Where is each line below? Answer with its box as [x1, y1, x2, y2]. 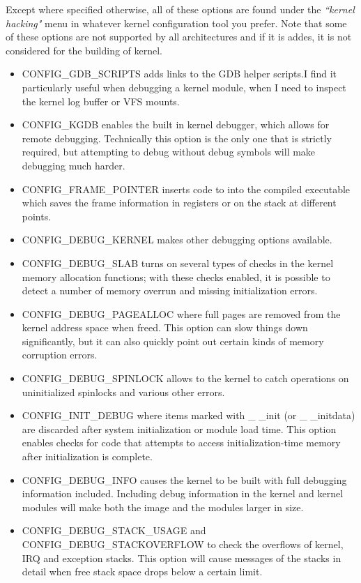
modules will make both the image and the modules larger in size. [22, 499, 304, 514]
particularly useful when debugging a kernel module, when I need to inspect [22, 79, 346, 94]
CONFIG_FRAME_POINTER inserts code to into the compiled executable [22, 181, 351, 196]
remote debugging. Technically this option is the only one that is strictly [22, 130, 332, 145]
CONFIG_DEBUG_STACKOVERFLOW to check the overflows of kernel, [22, 537, 344, 551]
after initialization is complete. [22, 449, 153, 464]
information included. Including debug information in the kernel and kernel [22, 486, 344, 501]
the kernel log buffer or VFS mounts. [22, 93, 180, 108]
